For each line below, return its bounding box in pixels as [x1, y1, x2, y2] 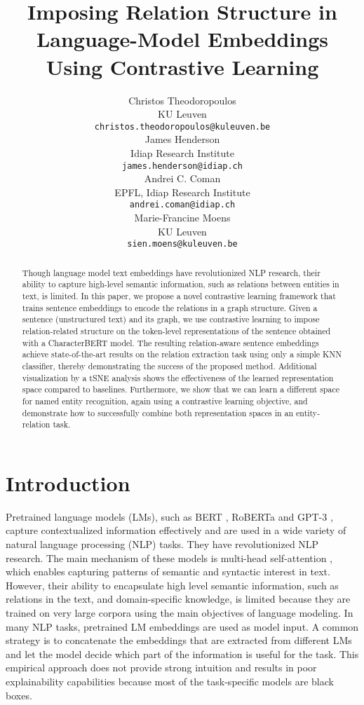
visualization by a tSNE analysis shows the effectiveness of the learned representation [22, 371, 334, 383]
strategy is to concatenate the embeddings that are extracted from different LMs [6, 633, 352, 648]
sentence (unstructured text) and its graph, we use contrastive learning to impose [22, 313, 320, 325]
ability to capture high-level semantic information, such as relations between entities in [22, 278, 339, 290]
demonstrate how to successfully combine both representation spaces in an [22, 406, 294, 418]
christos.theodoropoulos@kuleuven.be [94, 121, 271, 132]
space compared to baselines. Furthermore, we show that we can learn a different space [22, 383, 339, 395]
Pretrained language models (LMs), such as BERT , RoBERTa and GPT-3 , [6, 509, 333, 523]
